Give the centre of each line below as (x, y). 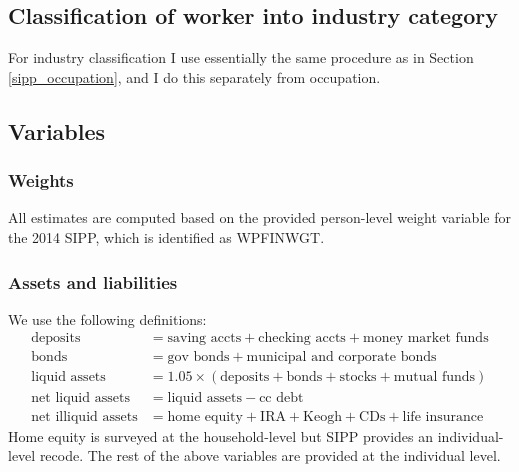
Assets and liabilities (93, 281)
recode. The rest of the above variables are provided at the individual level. (270, 455)
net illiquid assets (84, 416)
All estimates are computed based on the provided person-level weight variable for (259, 217)
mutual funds (434, 377)
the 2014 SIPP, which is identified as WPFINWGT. (166, 236)
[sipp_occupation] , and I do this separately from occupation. (194, 76)
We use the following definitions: (107, 318)
